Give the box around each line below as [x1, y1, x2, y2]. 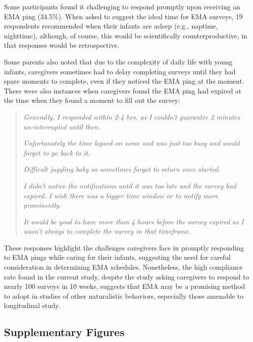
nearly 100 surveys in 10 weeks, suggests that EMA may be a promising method [4, 281, 245, 291]
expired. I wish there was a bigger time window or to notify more [23, 190, 218, 200]
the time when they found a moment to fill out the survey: [4, 95, 180, 105]
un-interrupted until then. [23, 121, 100, 131]
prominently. [23, 200, 61, 210]
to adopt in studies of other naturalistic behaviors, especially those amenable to [4, 290, 244, 301]
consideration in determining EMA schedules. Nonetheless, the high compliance [4, 262, 243, 272]
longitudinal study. [4, 300, 60, 311]
